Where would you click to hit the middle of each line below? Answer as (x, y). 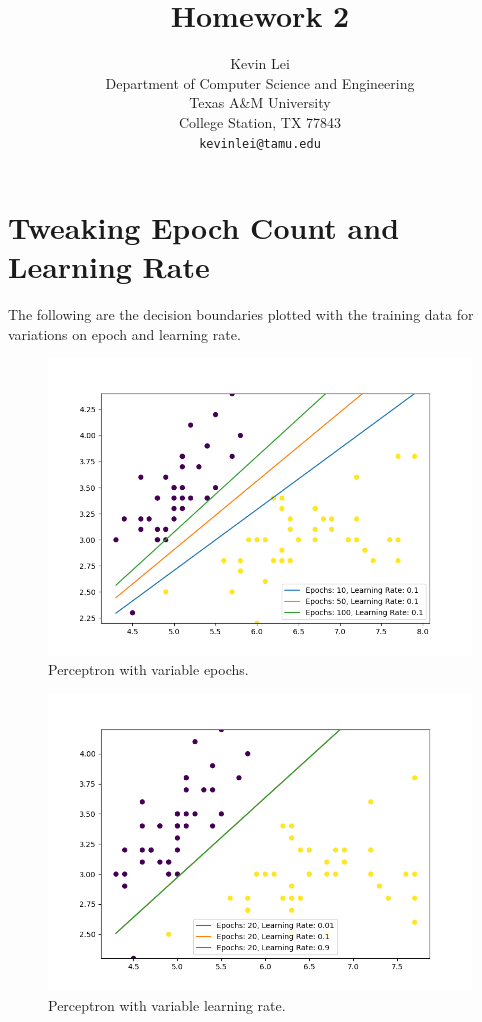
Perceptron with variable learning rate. (167, 1004)
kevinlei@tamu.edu (260, 143)
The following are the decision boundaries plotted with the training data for (241, 314)
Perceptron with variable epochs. (148, 669)
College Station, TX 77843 (260, 121)
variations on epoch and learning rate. (124, 333)
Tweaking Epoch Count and (204, 227)
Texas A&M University (260, 102)
